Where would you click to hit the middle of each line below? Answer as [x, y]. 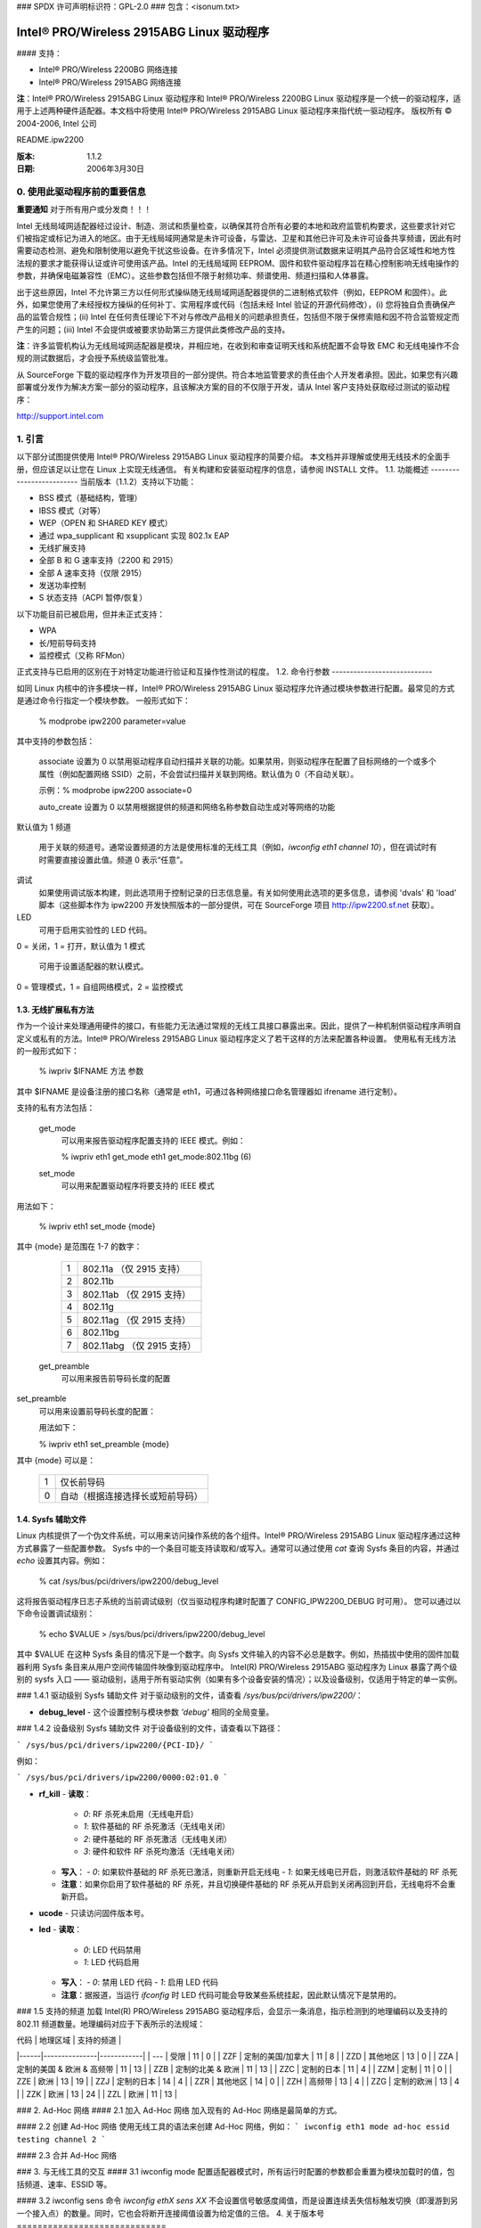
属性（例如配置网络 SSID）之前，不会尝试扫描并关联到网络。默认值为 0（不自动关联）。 [199, 774]
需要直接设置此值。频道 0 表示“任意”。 [117, 859]
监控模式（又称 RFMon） [84, 656]
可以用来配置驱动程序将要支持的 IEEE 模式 [138, 1186]
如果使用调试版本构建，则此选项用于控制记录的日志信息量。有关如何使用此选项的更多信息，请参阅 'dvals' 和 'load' [248, 892]
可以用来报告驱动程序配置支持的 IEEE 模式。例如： [153, 1140]
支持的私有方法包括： [56, 1108]
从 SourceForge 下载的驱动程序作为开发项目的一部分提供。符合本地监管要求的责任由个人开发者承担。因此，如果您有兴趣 [237, 374]
